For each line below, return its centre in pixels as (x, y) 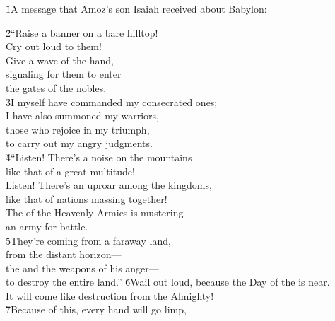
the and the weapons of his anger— (82, 268)
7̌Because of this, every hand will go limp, (96, 309)
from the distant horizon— (64, 254)
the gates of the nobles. (56, 87)
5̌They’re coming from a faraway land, (88, 240)
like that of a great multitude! (70, 171)
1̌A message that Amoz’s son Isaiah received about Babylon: (136, 8)
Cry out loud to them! (54, 46)
